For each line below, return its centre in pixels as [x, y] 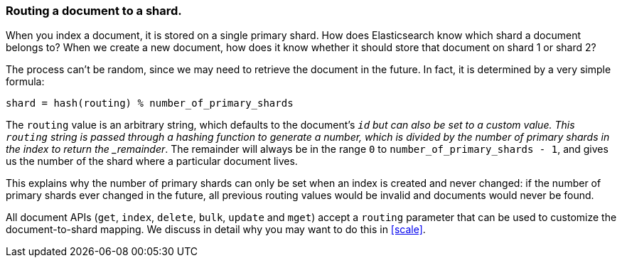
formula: [25, 82]
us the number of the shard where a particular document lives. [152, 161]
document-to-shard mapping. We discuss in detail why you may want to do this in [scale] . [216, 230]
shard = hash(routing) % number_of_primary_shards [150, 103]
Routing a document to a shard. [94, 11]
